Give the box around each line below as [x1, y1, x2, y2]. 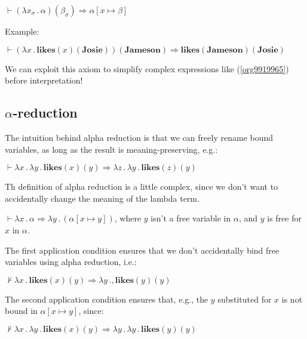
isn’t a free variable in [151, 212, 231, 224]
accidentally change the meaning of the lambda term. [5, 192, 199, 204]
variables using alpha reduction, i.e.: [5, 255, 137, 268]
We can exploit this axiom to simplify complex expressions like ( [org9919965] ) [5, 62, 289, 75]
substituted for [217, 292, 272, 305]
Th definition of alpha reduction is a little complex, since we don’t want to [5, 180, 278, 193]
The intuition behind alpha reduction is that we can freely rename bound [5, 131, 274, 143]
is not [281, 292, 303, 305]
